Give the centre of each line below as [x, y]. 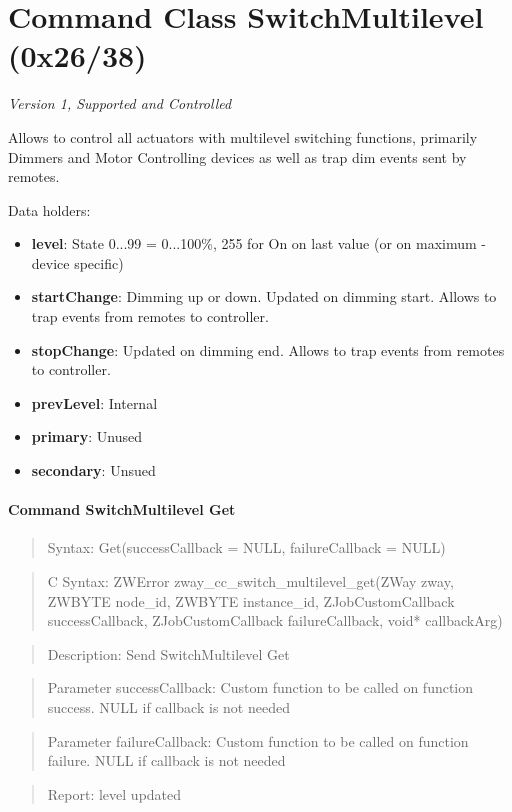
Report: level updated [114, 793]
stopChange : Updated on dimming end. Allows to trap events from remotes [268, 349]
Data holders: [49, 209]
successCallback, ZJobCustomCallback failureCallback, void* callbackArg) [275, 620]
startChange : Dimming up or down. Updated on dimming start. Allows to [264, 296]
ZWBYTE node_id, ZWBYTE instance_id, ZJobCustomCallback [251, 600]
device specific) [77, 262]
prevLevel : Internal [94, 402]
